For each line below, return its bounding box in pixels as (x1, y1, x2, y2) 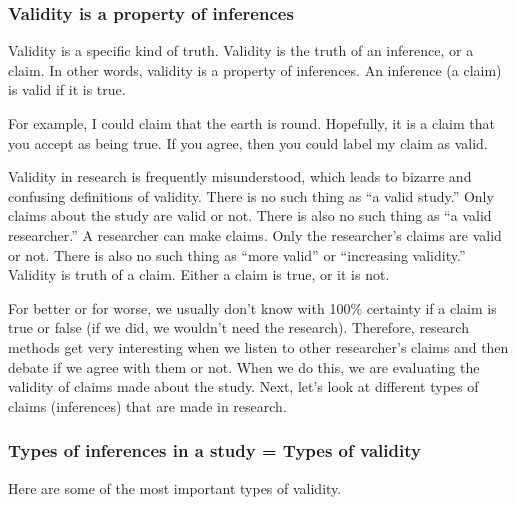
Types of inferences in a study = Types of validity (8, 438, 421, 463)
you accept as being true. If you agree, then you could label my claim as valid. (8, 132, 488, 153)
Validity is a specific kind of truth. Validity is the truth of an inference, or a (8, 40, 474, 61)
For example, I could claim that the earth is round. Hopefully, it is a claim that (8, 113, 495, 133)
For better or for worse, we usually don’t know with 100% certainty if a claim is (8, 297, 497, 318)
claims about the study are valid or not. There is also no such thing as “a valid (8, 205, 492, 226)
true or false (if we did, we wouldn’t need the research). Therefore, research (8, 317, 469, 338)
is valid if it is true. (8, 79, 126, 100)
